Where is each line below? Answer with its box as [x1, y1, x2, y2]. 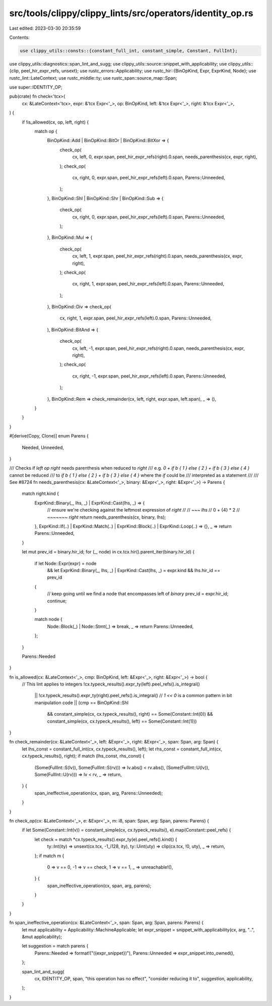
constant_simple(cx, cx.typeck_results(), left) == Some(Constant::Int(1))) [47, 718, 197, 724]
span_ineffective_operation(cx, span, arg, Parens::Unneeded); [34, 790, 163, 796]
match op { [34, 129, 57, 135]
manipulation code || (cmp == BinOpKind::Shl [34, 700, 128, 706]
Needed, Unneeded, [22, 444, 64, 451]
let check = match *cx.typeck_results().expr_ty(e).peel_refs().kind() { [34, 836, 177, 842]
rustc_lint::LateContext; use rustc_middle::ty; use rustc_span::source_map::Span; [9, 75, 177, 81]
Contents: [9, 34, 30, 40]
